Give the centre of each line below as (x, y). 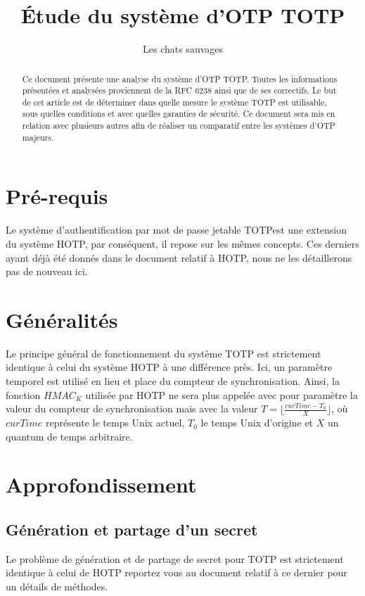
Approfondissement (101, 484)
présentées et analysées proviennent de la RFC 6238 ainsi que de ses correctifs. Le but (179, 90)
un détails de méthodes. (57, 587)
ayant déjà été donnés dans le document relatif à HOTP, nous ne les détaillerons (179, 257)
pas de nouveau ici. (47, 271)
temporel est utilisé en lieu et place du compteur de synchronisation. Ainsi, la (173, 381)
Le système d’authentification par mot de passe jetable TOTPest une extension (177, 230)
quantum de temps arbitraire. (69, 436)
